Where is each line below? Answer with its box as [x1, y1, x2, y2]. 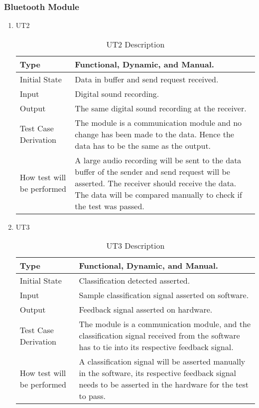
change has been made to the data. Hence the [75, 128, 234, 140]
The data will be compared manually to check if [75, 188, 242, 200]
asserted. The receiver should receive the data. [75, 177, 237, 189]
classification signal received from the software [79, 330, 240, 342]
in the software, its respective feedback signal [79, 367, 237, 379]
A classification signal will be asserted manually [79, 356, 246, 368]
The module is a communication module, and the [79, 318, 251, 330]
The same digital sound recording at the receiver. [75, 102, 247, 114]
